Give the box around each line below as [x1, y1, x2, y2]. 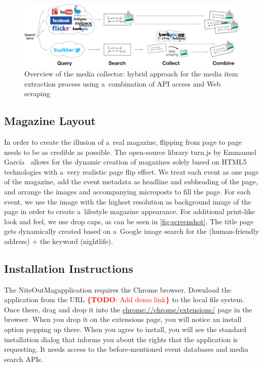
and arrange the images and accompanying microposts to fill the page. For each [4, 186, 251, 196]
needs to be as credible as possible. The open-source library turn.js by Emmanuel [4, 146, 256, 157]
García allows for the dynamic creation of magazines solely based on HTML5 [4, 156, 247, 167]
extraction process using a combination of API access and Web [24, 78, 221, 89]
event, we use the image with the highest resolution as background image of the [4, 196, 251, 207]
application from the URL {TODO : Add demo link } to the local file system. [4, 294, 244, 305]
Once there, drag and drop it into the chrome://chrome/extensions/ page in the [4, 304, 252, 314]
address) [4, 235, 30, 246]
